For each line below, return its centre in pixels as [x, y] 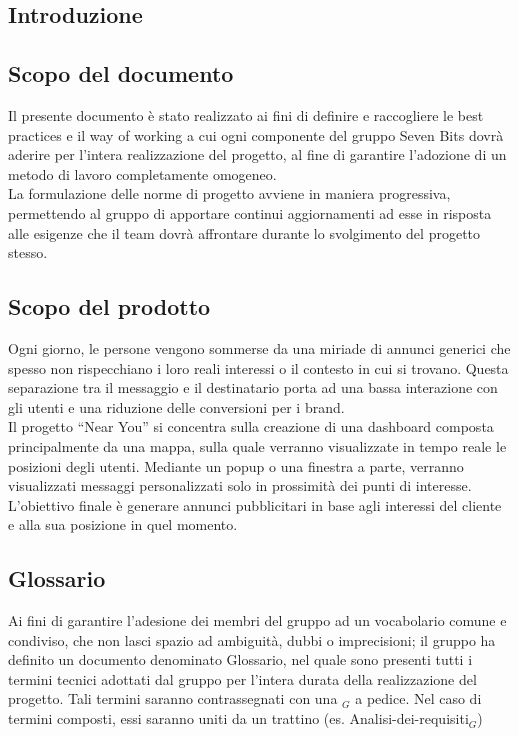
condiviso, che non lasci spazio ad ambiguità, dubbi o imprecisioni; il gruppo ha [252, 639]
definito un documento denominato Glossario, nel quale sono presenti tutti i [240, 659]
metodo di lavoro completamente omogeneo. [142, 173]
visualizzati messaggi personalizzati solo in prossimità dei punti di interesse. [240, 485]
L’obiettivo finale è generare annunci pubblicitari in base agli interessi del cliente [255, 504]
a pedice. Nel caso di [418, 698]
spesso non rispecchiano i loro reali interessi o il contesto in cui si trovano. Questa [258, 367]
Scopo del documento [121, 73]
